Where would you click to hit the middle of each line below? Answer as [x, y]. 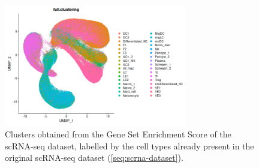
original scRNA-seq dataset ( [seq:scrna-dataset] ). [94, 157]
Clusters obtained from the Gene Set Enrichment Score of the [118, 134]
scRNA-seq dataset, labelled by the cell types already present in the [129, 145]
